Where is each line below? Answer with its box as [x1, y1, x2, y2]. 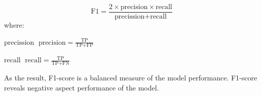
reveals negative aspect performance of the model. [4, 82, 159, 92]
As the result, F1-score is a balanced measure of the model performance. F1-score [4, 72, 257, 83]
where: [4, 20, 24, 30]
